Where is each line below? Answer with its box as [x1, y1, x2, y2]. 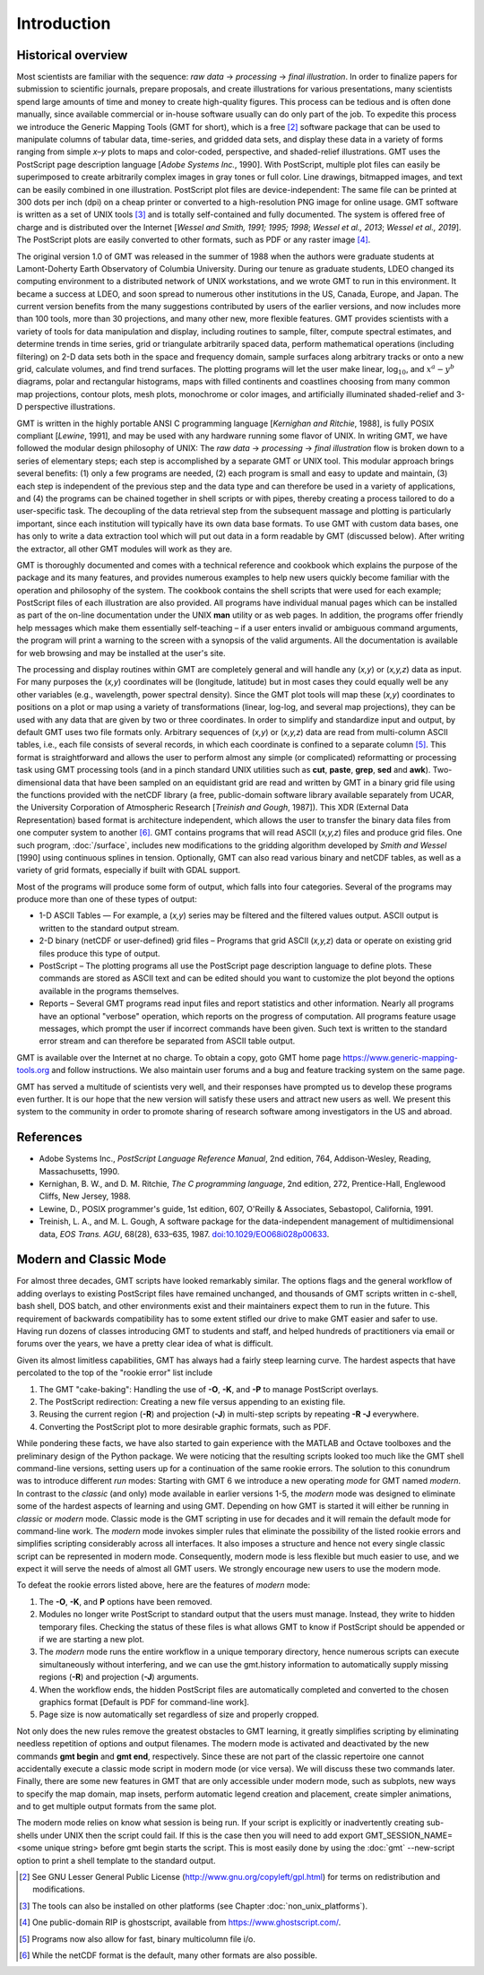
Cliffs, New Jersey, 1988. [39, 1191, 132, 1201]
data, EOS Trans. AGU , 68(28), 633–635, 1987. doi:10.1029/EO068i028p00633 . [39, 1228, 330, 1239]
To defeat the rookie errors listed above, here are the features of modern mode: [16, 1580, 311, 1590]
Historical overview [16, 48, 128, 63]
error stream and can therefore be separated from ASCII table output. [39, 1035, 296, 1046]
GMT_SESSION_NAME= [365, 1830, 453, 1841]
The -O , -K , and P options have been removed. [39, 1596, 212, 1607]
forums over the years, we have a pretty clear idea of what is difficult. [16, 1338, 273, 1349]
